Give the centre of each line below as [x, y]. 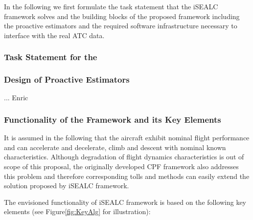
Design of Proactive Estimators [67, 79]
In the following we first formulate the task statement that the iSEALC [111, 6]
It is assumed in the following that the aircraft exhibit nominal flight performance [127, 138]
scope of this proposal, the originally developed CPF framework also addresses [121, 166]
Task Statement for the [51, 57]
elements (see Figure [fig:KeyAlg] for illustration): [77, 211]
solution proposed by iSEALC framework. [67, 186]
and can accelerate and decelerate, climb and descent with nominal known [115, 147]
